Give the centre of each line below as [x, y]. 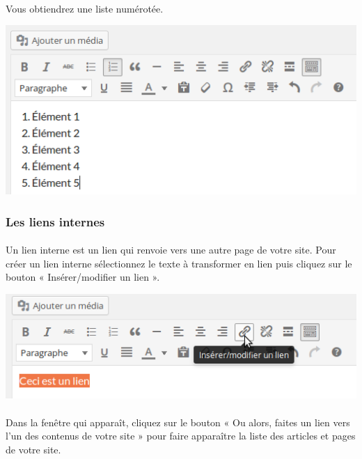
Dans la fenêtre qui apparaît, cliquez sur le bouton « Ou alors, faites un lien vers [178, 422]
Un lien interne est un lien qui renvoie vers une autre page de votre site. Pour [171, 250]
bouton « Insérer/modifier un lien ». [83, 277]
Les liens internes [55, 221]
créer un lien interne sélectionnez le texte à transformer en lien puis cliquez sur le [179, 263]
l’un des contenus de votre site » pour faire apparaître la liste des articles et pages [181, 436]
